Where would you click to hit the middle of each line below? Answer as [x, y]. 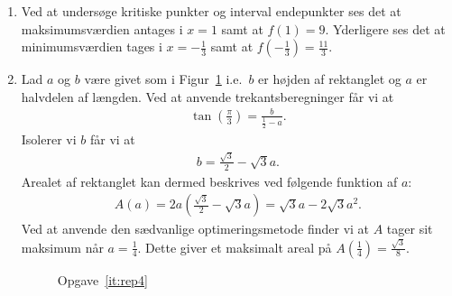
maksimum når [62, 247]
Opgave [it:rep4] [102, 279]
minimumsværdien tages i [92, 46]
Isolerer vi [49, 139]
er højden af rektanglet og [330, 79]
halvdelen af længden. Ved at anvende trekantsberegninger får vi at [208, 96]
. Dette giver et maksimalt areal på [235, 247]
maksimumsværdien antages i [102, 28]
